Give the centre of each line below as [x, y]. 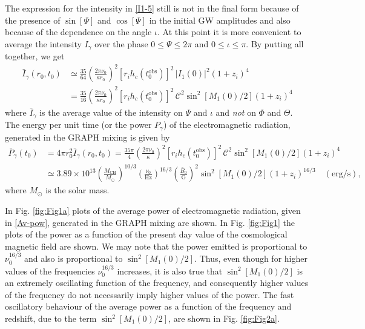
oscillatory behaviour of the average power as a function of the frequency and [148, 306]
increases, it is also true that [170, 271]
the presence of [33, 20]
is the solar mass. [77, 190]
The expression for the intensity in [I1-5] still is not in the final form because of [152, 8]
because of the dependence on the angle [78, 32]
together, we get [35, 56]
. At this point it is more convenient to [229, 32]
